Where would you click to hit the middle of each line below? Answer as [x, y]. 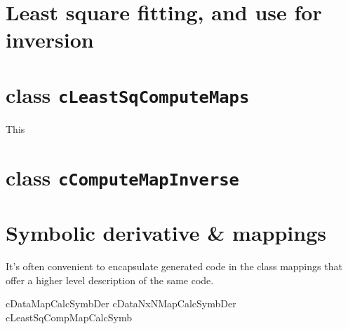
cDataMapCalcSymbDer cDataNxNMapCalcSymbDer [121, 303]
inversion [50, 40]
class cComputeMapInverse [122, 177]
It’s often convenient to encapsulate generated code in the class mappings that [174, 266]
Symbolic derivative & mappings [166, 233]
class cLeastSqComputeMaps [128, 94]
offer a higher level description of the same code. [110, 280]
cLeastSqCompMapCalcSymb [69, 317]
